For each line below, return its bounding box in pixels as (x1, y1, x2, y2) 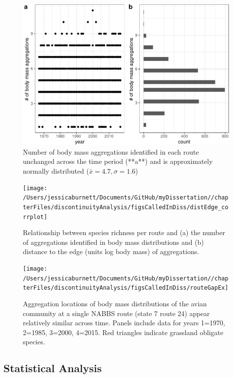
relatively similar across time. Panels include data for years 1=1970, (23, 318, 225, 328)
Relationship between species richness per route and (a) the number (23, 227, 225, 238)
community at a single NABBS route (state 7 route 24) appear (23, 308, 210, 318)
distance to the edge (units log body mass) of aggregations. (23, 246, 199, 257)
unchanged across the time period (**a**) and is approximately (23, 156, 213, 166)
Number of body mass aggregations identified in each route (23, 146, 199, 157)
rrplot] (23, 213, 48, 220)
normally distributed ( (23, 166, 89, 176)
